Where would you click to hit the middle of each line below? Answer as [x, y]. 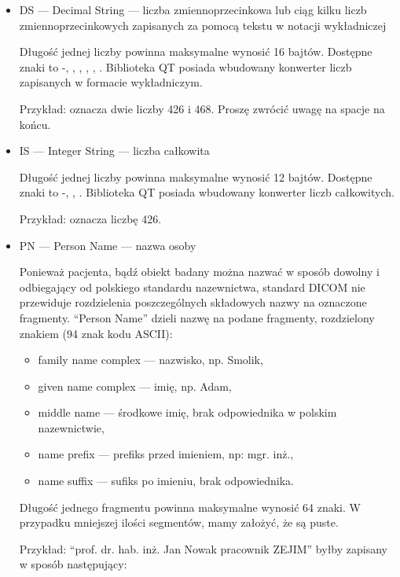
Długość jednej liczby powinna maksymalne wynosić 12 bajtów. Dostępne [196, 176]
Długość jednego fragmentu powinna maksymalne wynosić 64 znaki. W [190, 507]
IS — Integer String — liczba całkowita [114, 151]
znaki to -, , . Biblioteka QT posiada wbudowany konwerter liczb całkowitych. [207, 192]
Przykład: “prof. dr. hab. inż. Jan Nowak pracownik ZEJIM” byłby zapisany [203, 548]
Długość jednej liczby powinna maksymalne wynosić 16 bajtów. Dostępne [196, 51]
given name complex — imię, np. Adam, [135, 386]
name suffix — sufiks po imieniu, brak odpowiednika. [166, 481]
